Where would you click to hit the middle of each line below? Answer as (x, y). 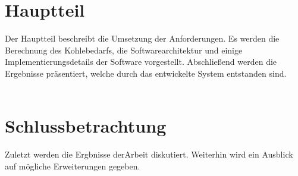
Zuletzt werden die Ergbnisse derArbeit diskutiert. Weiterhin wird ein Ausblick (149, 154)
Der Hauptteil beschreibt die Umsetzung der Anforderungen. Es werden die (142, 38)
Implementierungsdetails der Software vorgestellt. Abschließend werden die (141, 62)
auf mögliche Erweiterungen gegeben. (73, 166)
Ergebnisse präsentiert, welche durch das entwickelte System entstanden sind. (146, 73)
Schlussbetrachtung (86, 126)
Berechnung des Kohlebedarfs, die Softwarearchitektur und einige (124, 50)
